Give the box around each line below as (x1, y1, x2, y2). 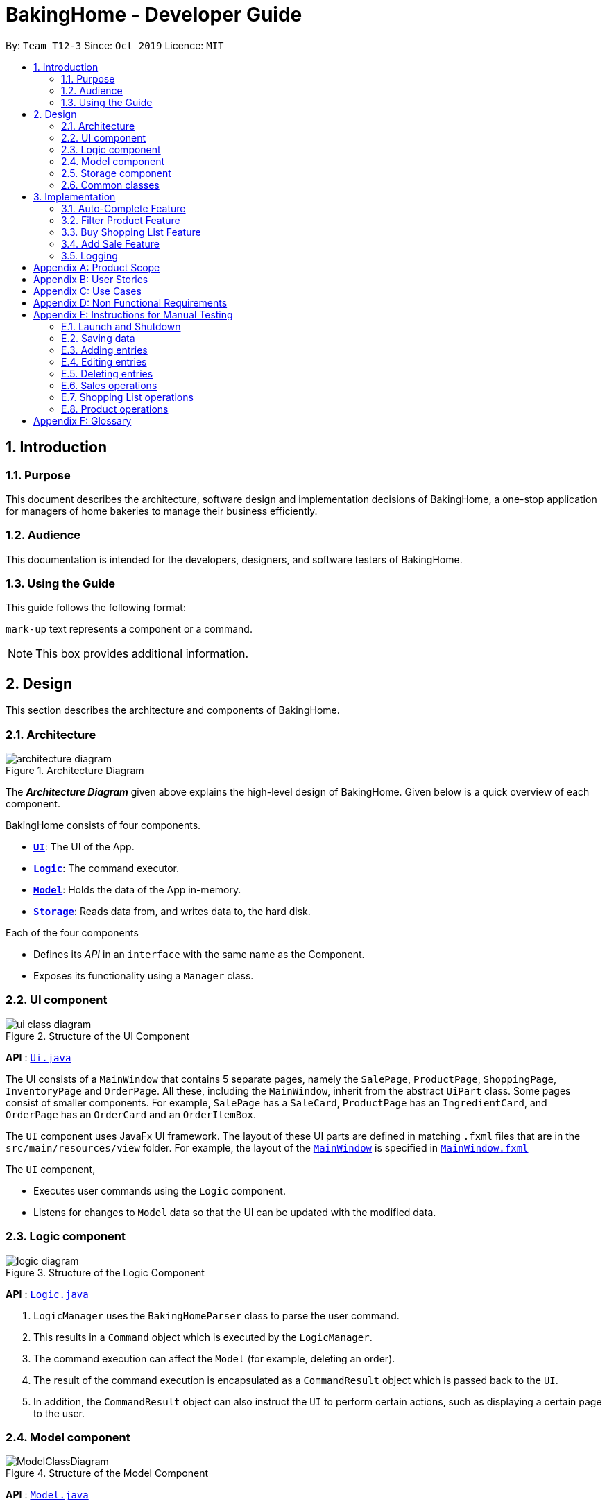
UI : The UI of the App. (33, 841, 135, 853)
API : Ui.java (6, 1051, 71, 1063)
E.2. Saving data (61, 332, 135, 344)
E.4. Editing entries (61, 355, 147, 368)
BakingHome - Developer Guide (6, 3, 302, 26)
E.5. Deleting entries (61, 367, 153, 379)
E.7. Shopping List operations (61, 391, 194, 403)
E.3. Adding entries (61, 343, 148, 356)
